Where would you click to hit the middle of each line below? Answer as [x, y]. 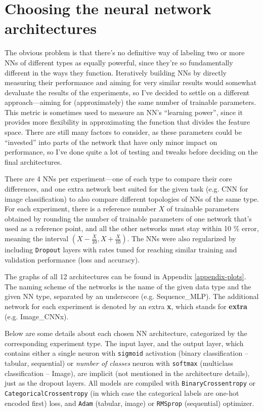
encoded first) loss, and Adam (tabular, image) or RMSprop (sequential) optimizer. [129, 403]
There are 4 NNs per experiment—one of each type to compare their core [118, 179]
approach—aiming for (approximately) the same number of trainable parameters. [130, 102]
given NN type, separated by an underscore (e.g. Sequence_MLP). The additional [132, 296]
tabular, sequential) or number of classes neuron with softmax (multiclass [119, 363]
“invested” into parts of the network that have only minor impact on [111, 142]
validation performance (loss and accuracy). [72, 259]
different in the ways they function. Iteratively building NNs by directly [116, 72]
